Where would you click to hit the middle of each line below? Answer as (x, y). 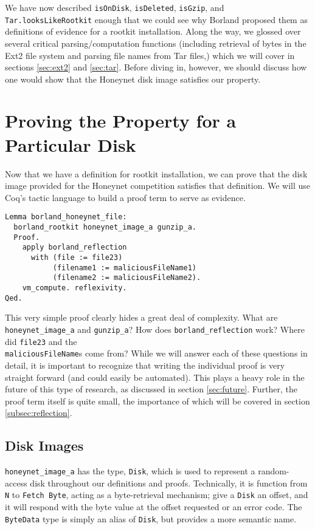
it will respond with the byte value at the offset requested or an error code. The (154, 506)
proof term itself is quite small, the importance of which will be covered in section (157, 401)
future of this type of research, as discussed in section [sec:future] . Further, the (151, 389)
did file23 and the (41, 341)
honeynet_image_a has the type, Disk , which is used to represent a (130, 471)
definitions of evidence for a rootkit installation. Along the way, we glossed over (153, 31)
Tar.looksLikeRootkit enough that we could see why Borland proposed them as (156, 19)
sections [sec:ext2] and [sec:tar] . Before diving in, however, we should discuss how (156, 67)
